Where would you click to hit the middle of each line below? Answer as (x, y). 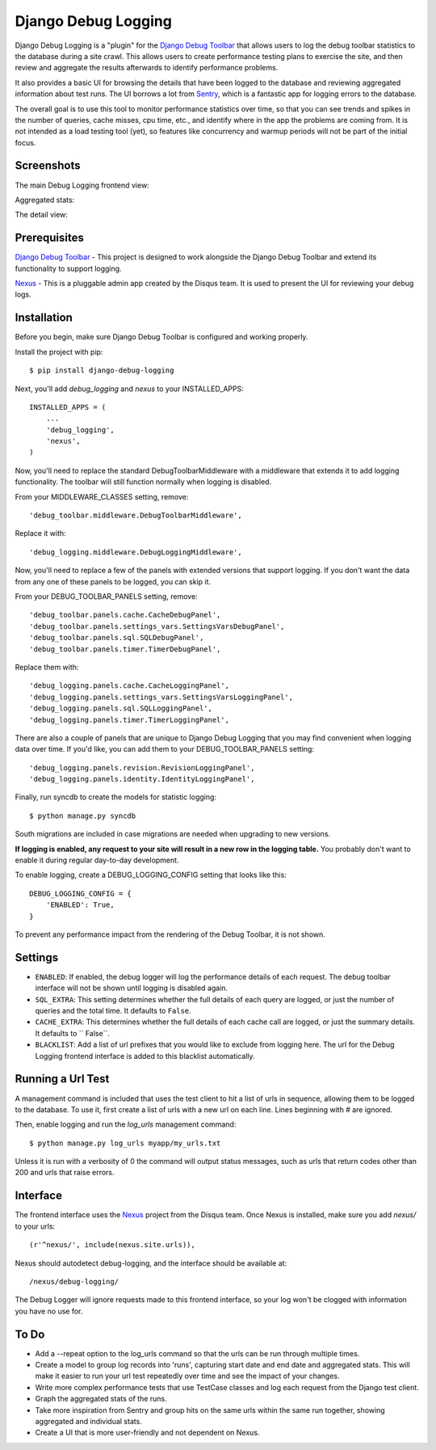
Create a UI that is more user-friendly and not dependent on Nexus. (147, 1433)
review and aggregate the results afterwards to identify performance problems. (147, 68)
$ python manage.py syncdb (83, 816)
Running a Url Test (62, 1079)
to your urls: (35, 1226)
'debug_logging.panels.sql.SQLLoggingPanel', (121, 708)
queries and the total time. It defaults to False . (113, 1011)
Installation (44, 318)
